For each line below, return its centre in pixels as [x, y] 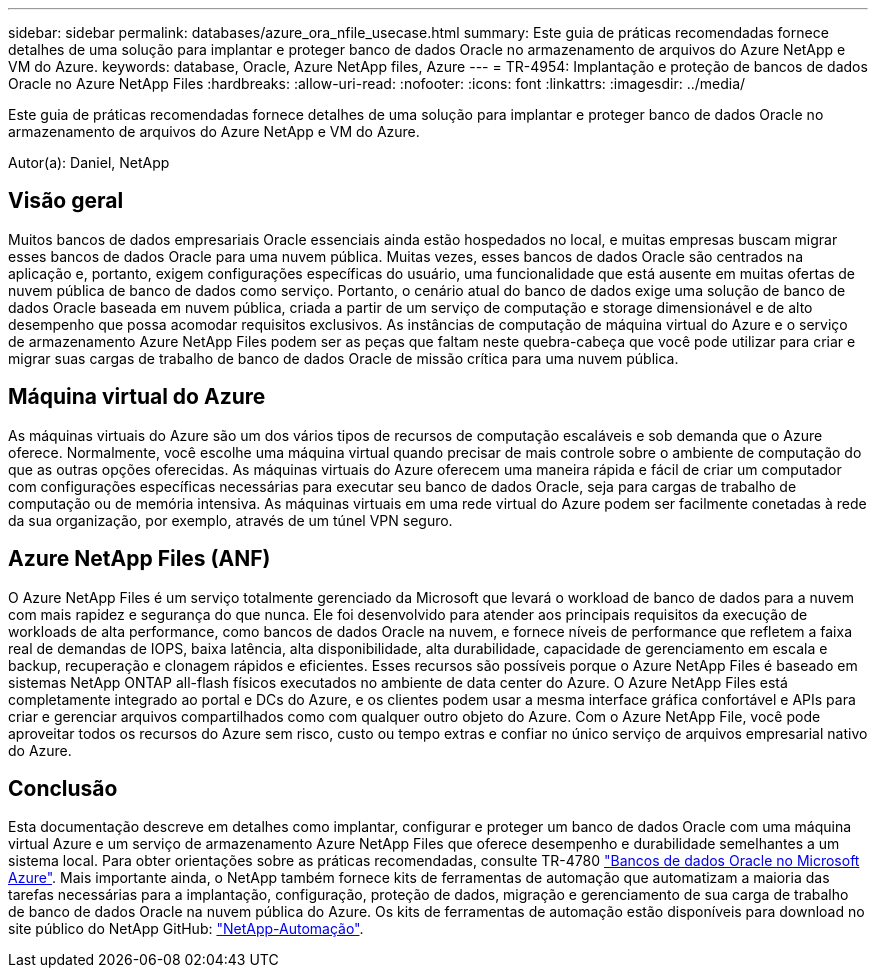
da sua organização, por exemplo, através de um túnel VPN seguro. [230, 520]
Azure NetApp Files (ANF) [139, 559]
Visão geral [66, 201]
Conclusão [63, 788]
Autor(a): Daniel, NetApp [89, 162]
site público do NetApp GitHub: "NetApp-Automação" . [186, 929]
